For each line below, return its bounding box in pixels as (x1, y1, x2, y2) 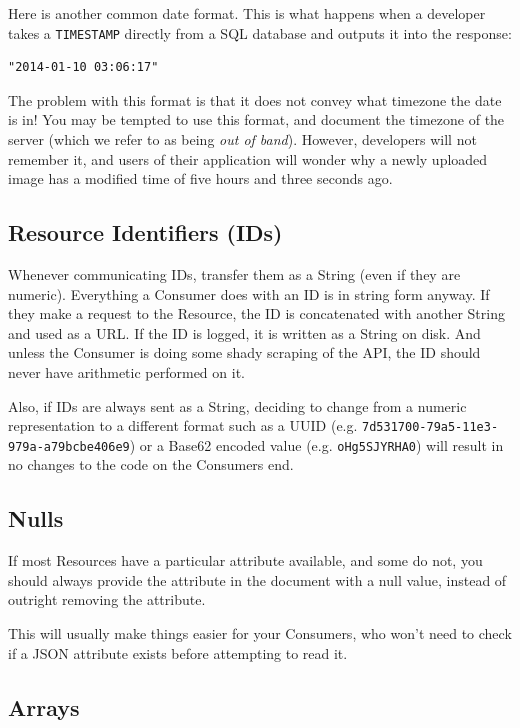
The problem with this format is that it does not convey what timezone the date (8, 89, 502, 110)
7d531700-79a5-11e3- (362, 420, 499, 435)
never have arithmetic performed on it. (8, 361, 245, 382)
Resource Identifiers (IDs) (8, 217, 283, 248)
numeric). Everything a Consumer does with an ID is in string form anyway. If (8, 283, 490, 304)
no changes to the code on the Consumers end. (8, 454, 294, 475)
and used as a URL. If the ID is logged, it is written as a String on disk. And (8, 322, 481, 343)
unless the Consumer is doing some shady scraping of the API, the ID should (8, 342, 481, 363)
